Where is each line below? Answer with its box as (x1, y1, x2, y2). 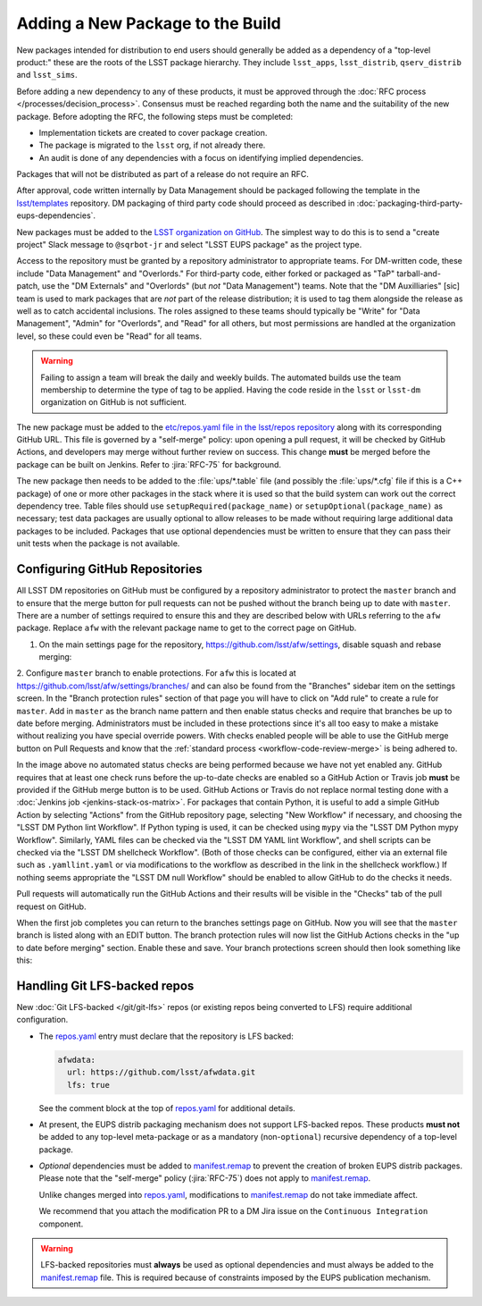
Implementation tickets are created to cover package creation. (38, 127, 268, 138)
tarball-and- (396, 268, 442, 279)
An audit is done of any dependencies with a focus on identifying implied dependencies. (38, 152, 364, 163)
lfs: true (67, 1080, 111, 1090)
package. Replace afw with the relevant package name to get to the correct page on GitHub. (16, 622, 357, 634)
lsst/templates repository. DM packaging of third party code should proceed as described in (16, 198, 355, 208)
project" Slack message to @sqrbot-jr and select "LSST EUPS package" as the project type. (16, 240, 362, 250)
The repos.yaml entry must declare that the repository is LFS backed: (38, 1031, 294, 1041)
